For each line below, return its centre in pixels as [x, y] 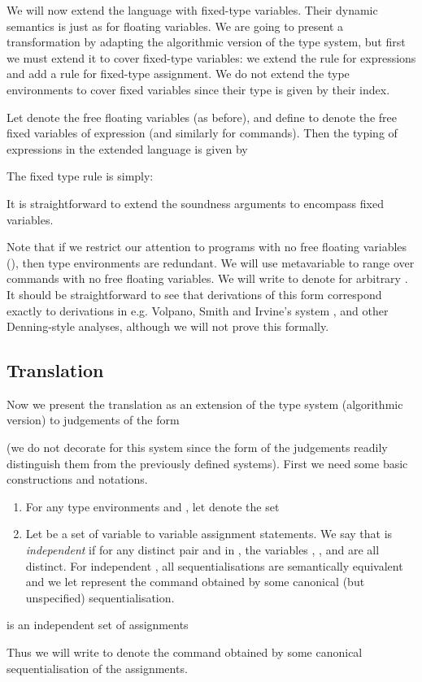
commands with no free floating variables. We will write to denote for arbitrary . [207, 278]
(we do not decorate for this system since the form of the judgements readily [197, 447]
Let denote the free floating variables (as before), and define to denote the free [202, 117]
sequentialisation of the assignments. [97, 668]
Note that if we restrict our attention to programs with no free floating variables [207, 247]
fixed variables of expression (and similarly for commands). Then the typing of [202, 133]
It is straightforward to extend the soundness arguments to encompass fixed [195, 203]
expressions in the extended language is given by [127, 148]
